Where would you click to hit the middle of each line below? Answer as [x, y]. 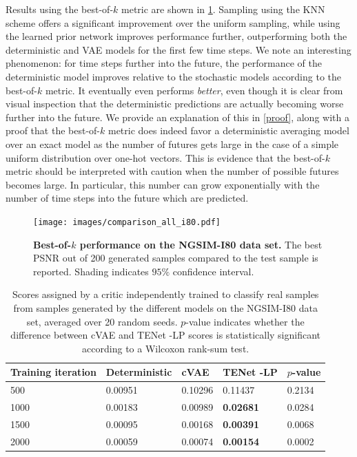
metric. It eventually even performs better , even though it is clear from [194, 90]
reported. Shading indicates [91, 271]
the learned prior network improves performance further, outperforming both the [176, 36]
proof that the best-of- [53, 130]
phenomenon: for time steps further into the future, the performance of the [164, 63]
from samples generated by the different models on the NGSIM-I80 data [165, 307]
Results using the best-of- [60, 9]
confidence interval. [213, 271]
